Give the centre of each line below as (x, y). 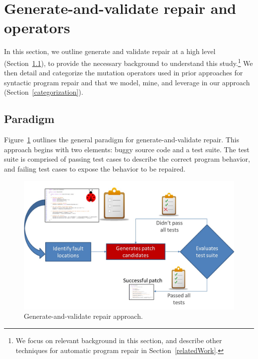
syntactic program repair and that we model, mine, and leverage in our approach (127, 82)
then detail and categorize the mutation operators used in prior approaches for (124, 73)
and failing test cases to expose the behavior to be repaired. (95, 168)
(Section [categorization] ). (44, 92)
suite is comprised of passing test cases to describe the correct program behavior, (127, 159)
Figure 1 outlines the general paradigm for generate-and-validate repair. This (122, 140)
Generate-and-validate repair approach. (83, 316)
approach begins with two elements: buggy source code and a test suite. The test (127, 149)
